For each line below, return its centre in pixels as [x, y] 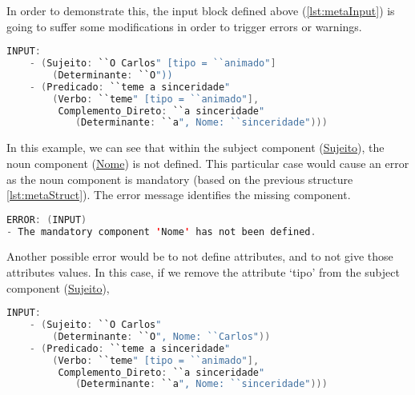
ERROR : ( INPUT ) [47, 219]
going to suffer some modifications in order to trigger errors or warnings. [184, 26]
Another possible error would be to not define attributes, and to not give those [200, 256]
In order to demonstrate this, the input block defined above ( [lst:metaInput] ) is [201, 10]
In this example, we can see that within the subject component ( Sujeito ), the [195, 148]
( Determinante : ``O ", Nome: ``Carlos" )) [161, 336]
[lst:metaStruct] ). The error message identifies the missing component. [179, 195]
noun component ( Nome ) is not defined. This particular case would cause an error [208, 163]
